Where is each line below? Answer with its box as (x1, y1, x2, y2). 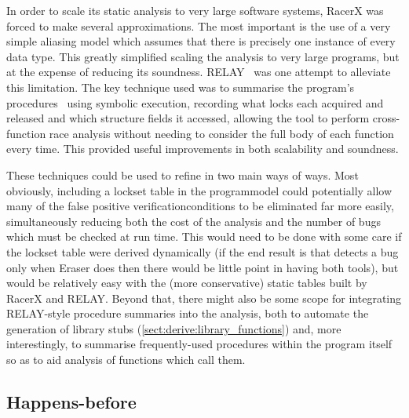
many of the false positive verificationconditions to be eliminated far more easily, (6, 198, 394, 214)
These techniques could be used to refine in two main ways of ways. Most (6, 166, 359, 183)
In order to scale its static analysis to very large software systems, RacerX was (6, 2, 384, 18)
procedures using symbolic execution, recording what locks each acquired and (6, 94, 384, 111)
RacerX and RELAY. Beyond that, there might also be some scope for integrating (6, 289, 402, 306)
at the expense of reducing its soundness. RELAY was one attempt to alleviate (6, 64, 391, 80)
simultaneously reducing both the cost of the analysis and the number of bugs (6, 213, 381, 229)
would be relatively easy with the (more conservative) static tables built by (6, 274, 367, 291)
